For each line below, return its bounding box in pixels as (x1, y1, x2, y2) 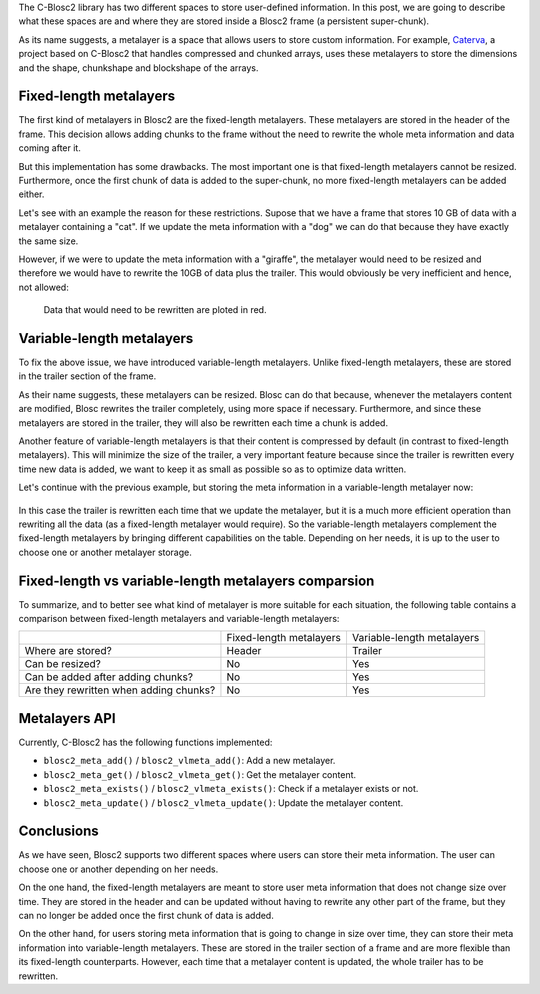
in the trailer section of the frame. (18, 370, 157, 382)
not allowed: (18, 281, 69, 293)
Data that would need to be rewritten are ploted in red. (43, 304, 267, 316)
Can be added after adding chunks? (24, 670, 194, 684)
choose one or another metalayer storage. (18, 546, 192, 558)
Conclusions (18, 823, 99, 840)
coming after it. (18, 142, 82, 154)
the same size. (18, 235, 79, 247)
